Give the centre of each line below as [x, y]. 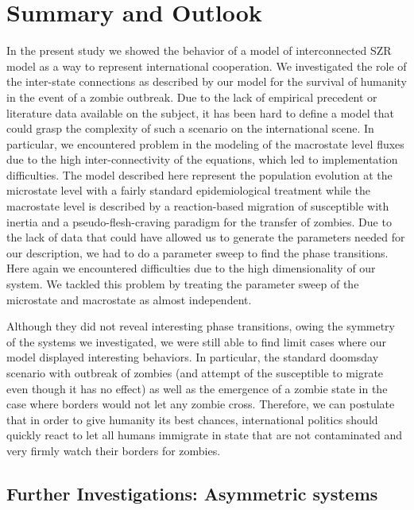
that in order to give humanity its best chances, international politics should [192, 419]
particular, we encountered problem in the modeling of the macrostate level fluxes [205, 143]
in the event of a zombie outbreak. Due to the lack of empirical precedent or [192, 97]
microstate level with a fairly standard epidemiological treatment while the [189, 190]
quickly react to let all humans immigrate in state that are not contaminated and [205, 435]
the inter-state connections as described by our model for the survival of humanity [207, 81]
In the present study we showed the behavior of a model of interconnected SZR [199, 50]
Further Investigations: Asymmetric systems [192, 493]
